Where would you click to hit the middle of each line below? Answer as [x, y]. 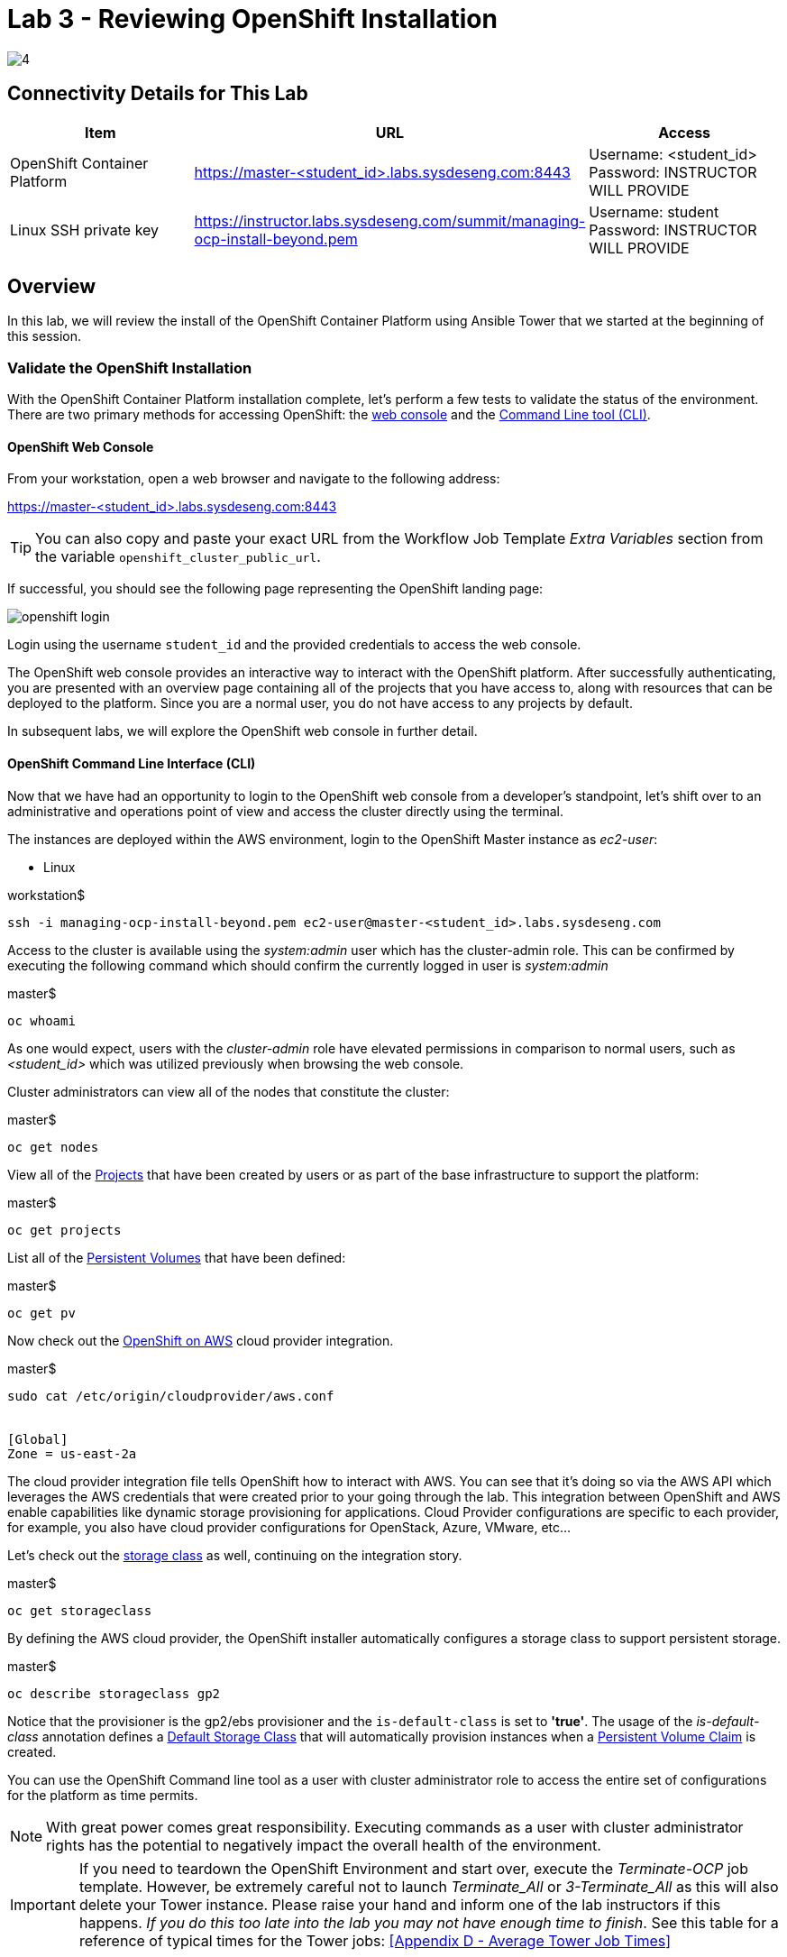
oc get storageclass [80, 1610]
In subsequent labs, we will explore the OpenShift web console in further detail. [243, 731]
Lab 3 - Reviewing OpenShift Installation [252, 19]
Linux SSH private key [85, 230]
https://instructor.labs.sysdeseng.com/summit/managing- [390, 221]
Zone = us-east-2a [72, 1453]
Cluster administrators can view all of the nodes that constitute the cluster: [229, 1091]
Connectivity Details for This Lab [158, 94]
